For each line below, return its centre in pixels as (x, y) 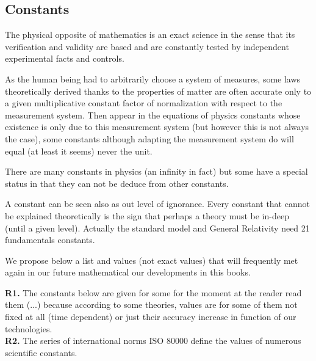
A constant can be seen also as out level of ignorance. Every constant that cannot (157, 204)
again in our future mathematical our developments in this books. (128, 272)
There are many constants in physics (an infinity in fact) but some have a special (156, 171)
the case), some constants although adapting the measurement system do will (149, 138)
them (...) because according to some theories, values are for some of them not (151, 304)
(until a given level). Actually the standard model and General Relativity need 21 (157, 228)
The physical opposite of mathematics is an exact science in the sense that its (150, 35)
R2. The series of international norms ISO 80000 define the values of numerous (153, 341)
